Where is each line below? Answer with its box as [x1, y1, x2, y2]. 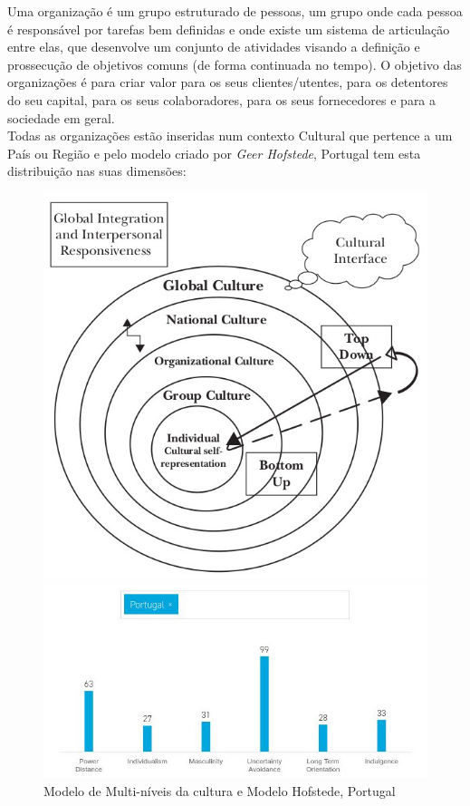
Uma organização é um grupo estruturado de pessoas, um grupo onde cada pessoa [7, 2, 463, 20]
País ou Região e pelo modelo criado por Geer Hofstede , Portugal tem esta [7, 143, 421, 162]
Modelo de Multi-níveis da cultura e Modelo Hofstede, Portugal [43, 781, 396, 800]
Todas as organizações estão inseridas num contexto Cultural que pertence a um [7, 126, 453, 145]
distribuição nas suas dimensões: [7, 161, 187, 180]
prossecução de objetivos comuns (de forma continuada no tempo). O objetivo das [7, 54, 462, 73]
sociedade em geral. [7, 108, 115, 127]
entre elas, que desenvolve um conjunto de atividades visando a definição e [7, 37, 420, 56]
